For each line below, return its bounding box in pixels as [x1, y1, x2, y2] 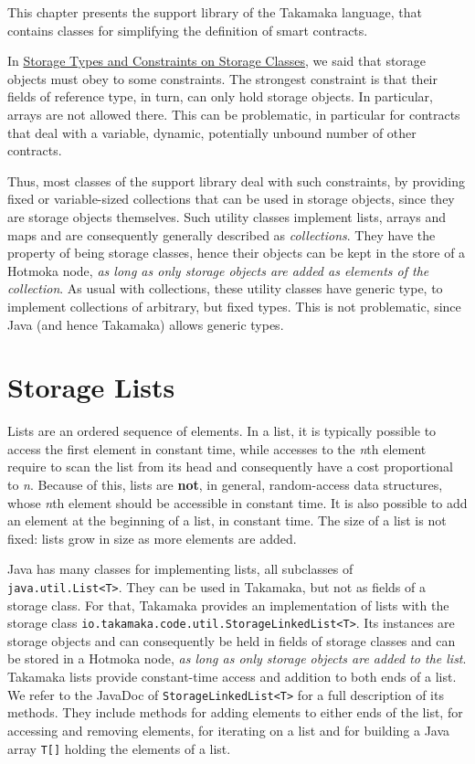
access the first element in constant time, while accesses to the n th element [7, 439, 427, 458]
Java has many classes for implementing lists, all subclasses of [7, 559, 354, 578]
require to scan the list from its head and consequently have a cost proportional [7, 457, 453, 476]
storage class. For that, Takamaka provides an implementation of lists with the [7, 595, 449, 614]
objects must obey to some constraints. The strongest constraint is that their [7, 69, 438, 88]
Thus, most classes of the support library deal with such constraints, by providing [7, 171, 466, 190]
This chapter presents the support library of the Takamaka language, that [7, 3, 422, 21]
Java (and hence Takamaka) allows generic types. [7, 314, 284, 334]
